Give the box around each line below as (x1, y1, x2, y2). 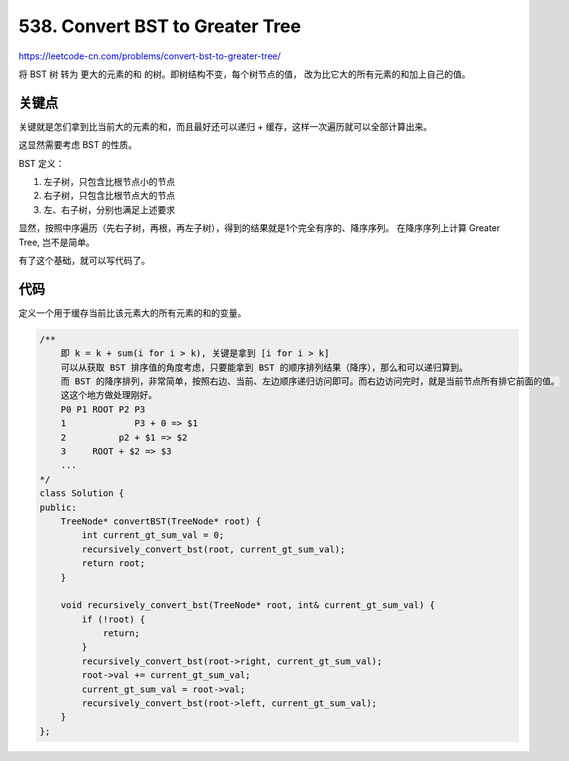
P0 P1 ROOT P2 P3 (60, 403, 146, 415)
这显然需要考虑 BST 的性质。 (18, 139, 137, 151)
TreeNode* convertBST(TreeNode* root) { (60, 515, 262, 527)
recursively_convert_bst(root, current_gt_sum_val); (81, 543, 346, 555)
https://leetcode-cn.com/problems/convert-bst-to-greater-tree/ (18, 50, 282, 62)
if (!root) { (81, 613, 146, 625)
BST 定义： (18, 157, 65, 169)
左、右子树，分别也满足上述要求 (43, 203, 175, 215)
